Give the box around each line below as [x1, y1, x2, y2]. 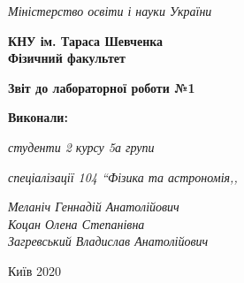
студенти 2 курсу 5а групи [8, 137, 155, 156]
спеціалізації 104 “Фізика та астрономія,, [8, 167, 238, 186]
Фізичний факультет [8, 49, 126, 67]
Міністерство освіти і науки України [8, 2, 212, 19]
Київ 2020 [8, 261, 61, 279]
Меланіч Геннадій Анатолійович [8, 197, 179, 216]
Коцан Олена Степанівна [8, 214, 145, 233]
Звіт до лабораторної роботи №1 [8, 78, 195, 96]
